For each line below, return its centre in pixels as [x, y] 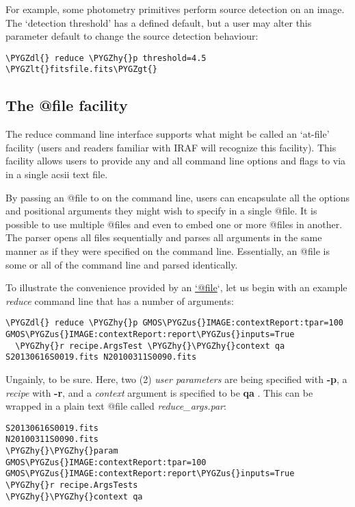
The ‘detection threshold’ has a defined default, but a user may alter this [159, 22]
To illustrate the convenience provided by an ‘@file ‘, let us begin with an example [176, 287]
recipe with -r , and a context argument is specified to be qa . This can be [159, 392]
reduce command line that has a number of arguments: [120, 300]
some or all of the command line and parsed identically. [122, 264]
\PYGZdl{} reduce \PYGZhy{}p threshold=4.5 [106, 58]
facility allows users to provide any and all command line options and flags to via [176, 161]
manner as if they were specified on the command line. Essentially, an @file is [168, 251]
